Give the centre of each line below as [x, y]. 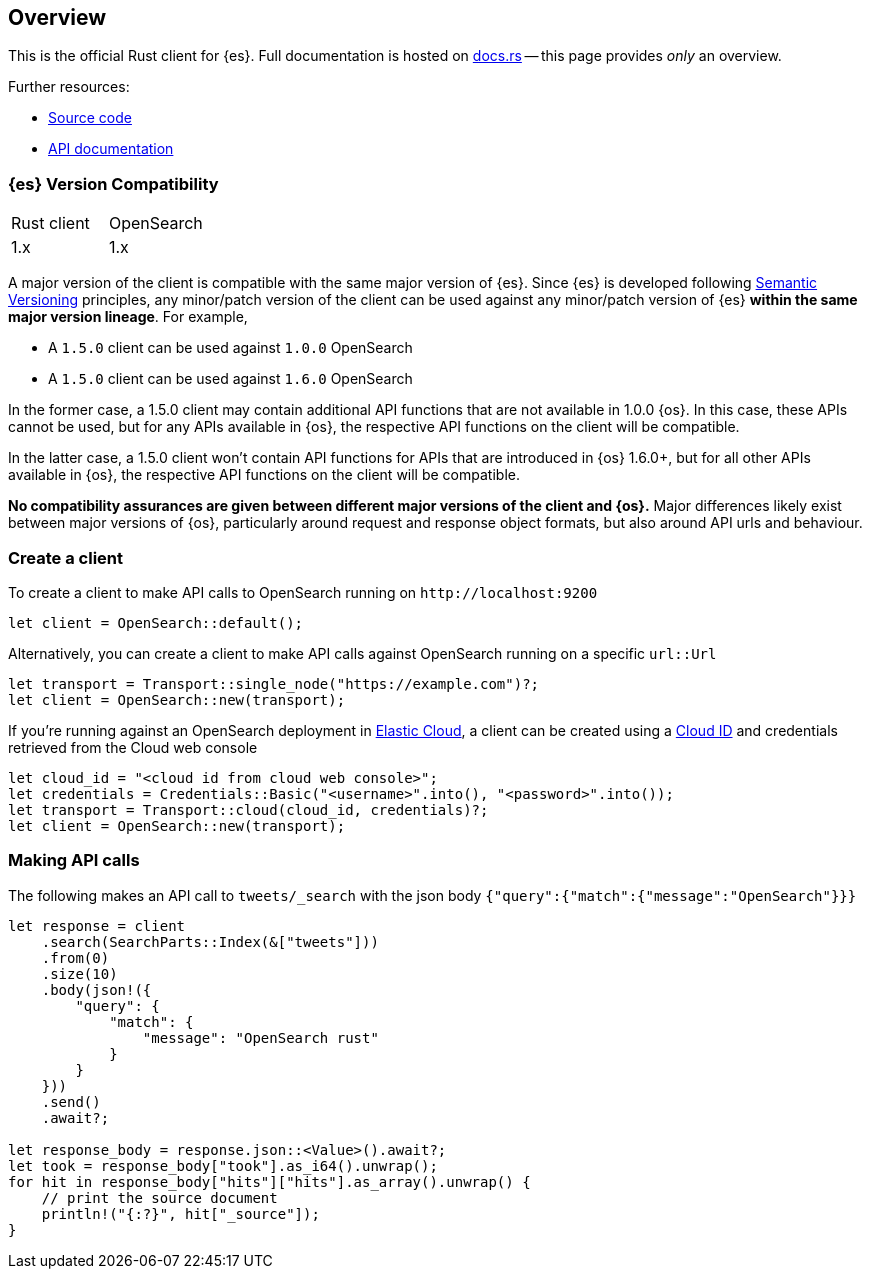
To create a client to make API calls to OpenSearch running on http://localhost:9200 [303, 592]
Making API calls [74, 860]
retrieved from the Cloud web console [133, 747]
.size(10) [79, 973]
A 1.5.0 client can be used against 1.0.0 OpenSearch [230, 348]
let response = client [97, 925]
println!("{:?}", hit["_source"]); [180, 1213]
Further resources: [69, 87]
